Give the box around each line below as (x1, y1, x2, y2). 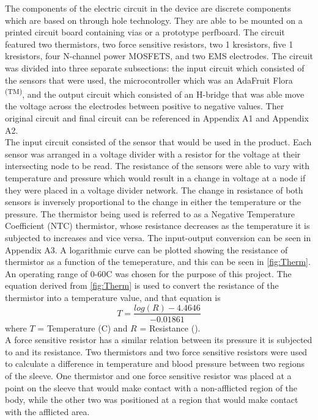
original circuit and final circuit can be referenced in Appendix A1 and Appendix (5, 112, 309, 124)
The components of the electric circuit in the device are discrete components (5, 2, 291, 14)
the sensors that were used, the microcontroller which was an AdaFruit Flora (5, 73, 293, 86)
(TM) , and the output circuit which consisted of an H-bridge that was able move (5, 86, 305, 100)
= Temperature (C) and (37, 321, 128, 334)
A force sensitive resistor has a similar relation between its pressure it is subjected (5, 333, 312, 346)
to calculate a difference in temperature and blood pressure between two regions (5, 357, 305, 370)
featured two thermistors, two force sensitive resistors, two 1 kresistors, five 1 (5, 37, 294, 50)
